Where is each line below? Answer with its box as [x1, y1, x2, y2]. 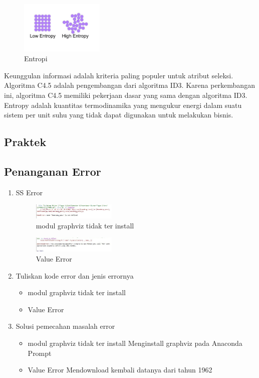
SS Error [16, 187, 43, 197]
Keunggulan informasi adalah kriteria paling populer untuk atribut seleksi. [4, 70, 233, 80]
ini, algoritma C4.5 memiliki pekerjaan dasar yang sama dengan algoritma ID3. [4, 90, 247, 100]
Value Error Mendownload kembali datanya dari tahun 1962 [28, 364, 212, 375]
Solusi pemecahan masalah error [16, 321, 115, 331]
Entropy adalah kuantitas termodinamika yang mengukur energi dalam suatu [4, 99, 242, 110]
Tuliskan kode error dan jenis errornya [16, 270, 134, 281]
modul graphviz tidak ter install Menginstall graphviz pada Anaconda [28, 337, 242, 348]
